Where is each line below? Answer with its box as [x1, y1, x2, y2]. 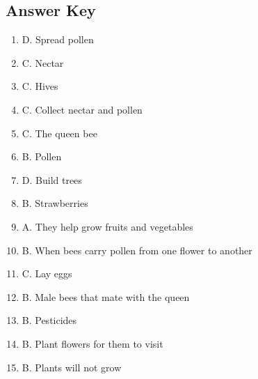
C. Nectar [22, 55, 64, 70]
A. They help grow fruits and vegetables [22, 219, 193, 233]
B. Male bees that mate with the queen [22, 289, 190, 304]
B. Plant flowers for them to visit [22, 336, 163, 350]
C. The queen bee [22, 125, 97, 140]
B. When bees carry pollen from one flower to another [22, 242, 252, 257]
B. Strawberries [22, 196, 88, 210]
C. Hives [22, 79, 58, 93]
